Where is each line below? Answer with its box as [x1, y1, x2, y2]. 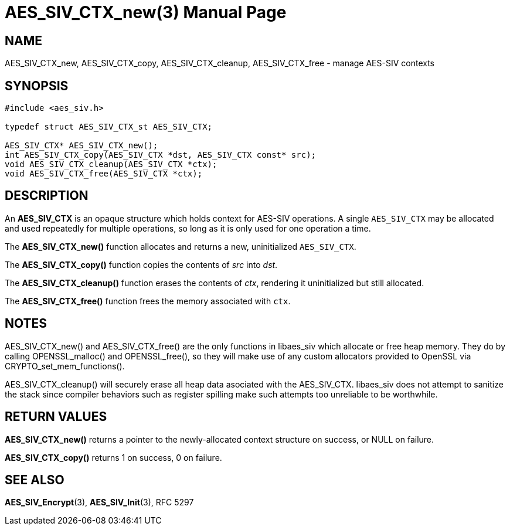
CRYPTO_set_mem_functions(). [5, 361, 125, 371]
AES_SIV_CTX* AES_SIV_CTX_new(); [5, 141, 158, 151]
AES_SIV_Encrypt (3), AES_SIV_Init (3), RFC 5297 [5, 497, 194, 508]
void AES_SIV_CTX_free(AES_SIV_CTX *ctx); [5, 169, 203, 179]
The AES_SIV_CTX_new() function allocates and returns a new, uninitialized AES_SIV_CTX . [5, 241, 356, 252]
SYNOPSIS [5, 78, 69, 93]
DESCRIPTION [5, 188, 89, 203]
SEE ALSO [5, 472, 64, 487]
